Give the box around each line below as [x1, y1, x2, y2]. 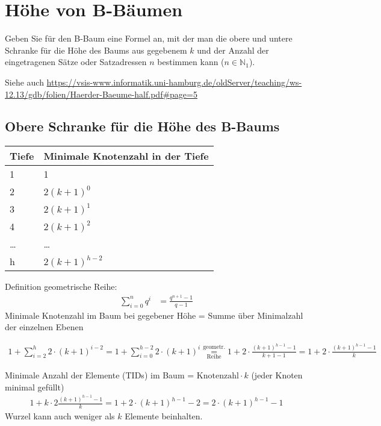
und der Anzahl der [197, 43, 269, 56]
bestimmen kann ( [157, 55, 225, 68]
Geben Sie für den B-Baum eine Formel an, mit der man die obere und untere [5, 32, 293, 45]
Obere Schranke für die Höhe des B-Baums [5, 117, 280, 136]
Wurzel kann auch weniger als [5, 409, 115, 422]
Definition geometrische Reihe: [5, 280, 117, 293]
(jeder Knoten [251, 368, 303, 381]
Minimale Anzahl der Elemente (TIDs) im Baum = [5, 368, 194, 381]
